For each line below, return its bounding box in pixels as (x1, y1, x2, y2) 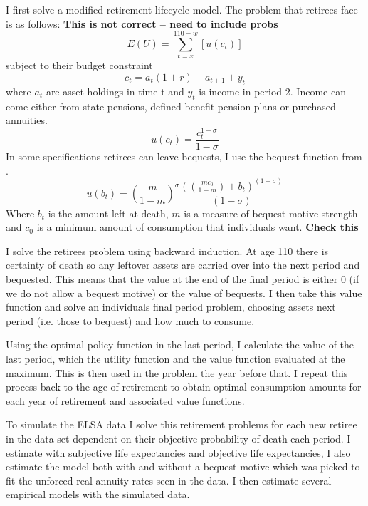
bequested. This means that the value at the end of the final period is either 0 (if (6, 271, 359, 286)
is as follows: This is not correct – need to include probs (6, 16, 278, 31)
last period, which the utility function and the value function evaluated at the (6, 351, 345, 366)
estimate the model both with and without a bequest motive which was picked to (6, 459, 360, 474)
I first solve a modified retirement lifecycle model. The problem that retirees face (6, 2, 358, 16)
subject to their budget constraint (6, 58, 153, 73)
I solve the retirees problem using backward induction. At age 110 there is (6, 243, 329, 258)
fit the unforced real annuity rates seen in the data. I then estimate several (6, 473, 332, 487)
